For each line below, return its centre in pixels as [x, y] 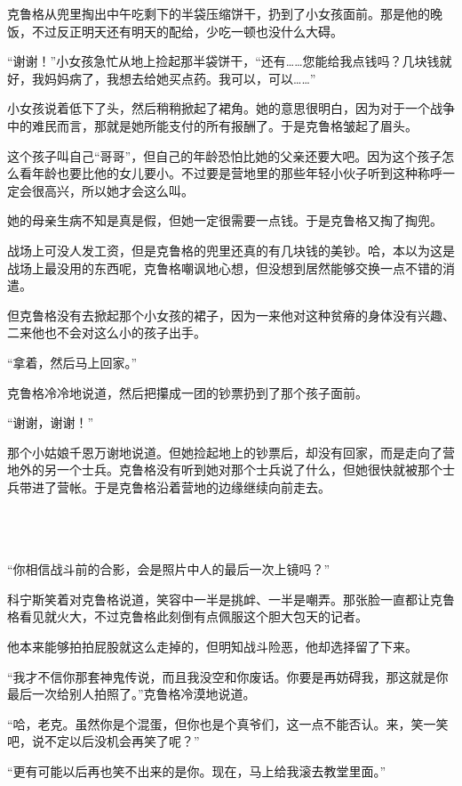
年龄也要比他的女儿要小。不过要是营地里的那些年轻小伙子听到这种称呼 [237, 173]
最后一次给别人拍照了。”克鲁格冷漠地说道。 [131, 694]
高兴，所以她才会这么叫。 [119, 190]
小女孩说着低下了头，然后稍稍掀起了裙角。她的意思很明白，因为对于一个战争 [231, 108]
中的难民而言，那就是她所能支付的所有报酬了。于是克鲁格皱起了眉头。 [212, 125]
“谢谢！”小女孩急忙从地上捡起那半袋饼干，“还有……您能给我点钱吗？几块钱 [223, 61]
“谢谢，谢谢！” [51, 422]
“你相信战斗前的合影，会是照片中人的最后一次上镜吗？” [169, 569]
